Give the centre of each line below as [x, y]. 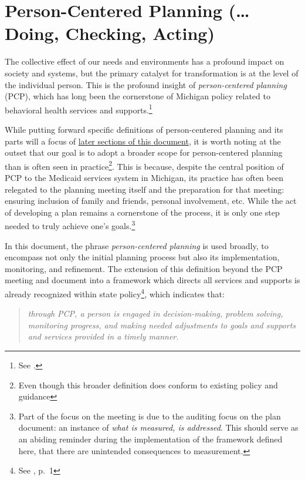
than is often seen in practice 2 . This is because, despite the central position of [144, 165]
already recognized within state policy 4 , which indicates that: [115, 293]
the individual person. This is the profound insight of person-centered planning [146, 84]
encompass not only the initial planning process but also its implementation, [142, 257]
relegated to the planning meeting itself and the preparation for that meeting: [145, 189]
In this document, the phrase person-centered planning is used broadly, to [137, 245]
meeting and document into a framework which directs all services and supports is [152, 280]
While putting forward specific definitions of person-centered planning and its [144, 129]
